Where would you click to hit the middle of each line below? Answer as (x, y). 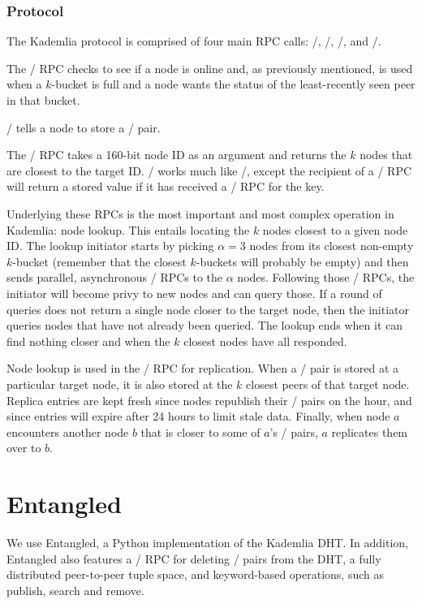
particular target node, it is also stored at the (120, 384)
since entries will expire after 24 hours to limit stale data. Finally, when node (198, 416)
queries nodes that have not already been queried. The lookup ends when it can (205, 325)
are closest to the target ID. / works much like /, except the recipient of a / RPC (209, 170)
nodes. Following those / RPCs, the (326, 277)
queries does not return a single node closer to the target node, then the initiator (208, 309)
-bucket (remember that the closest (99, 261)
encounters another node (68, 431)
